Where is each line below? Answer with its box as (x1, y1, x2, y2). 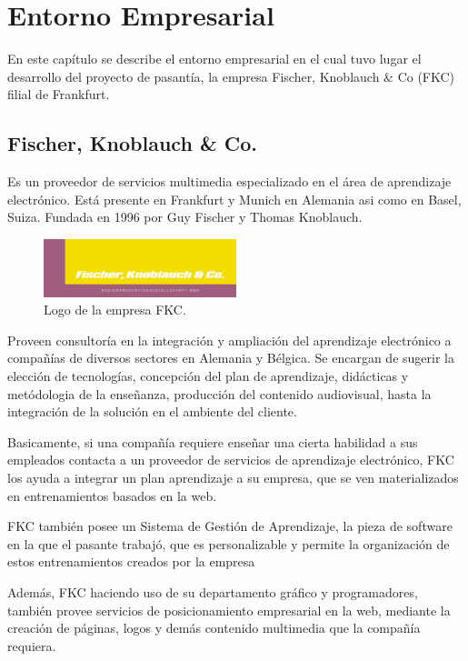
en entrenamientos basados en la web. (7, 486, 217, 505)
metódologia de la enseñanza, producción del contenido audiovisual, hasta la (7, 384, 432, 403)
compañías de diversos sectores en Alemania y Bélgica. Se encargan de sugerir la (7, 348, 454, 367)
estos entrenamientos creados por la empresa (7, 552, 255, 571)
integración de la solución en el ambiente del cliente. (7, 402, 297, 421)
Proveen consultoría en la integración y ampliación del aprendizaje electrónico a (7, 330, 452, 349)
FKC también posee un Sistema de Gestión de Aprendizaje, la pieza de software (7, 516, 453, 536)
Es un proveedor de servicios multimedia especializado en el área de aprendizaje (7, 172, 452, 191)
